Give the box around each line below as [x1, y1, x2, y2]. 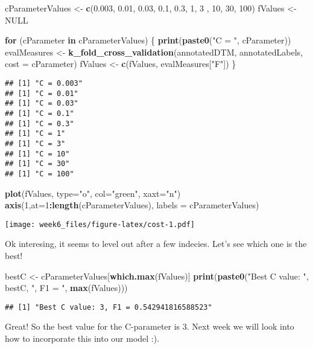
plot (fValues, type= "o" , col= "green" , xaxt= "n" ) [5, 187, 181, 199]
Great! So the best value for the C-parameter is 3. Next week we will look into [5, 320, 294, 333]
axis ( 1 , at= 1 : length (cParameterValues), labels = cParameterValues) [5, 199, 259, 211]
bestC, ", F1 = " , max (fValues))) [5, 281, 128, 294]
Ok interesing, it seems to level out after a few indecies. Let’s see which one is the [5, 237, 307, 250]
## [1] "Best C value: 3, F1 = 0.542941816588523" [5, 303, 212, 312]
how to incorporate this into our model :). [5, 332, 160, 344]
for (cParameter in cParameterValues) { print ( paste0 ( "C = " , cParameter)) [5, 34, 291, 46]
